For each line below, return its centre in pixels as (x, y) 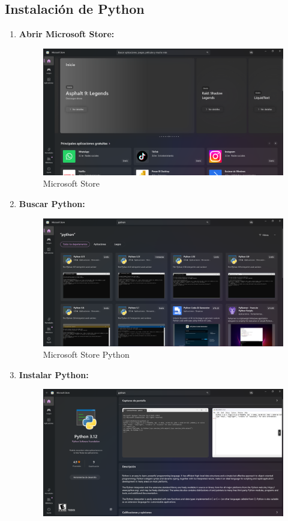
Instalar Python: (54, 374)
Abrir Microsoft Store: (67, 34)
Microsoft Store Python (86, 354)
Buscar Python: (52, 204)
